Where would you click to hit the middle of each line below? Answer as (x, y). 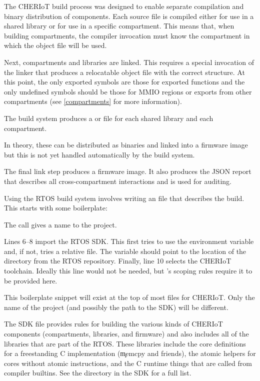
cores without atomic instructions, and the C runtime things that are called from (128, 363)
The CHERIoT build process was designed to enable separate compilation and (124, 6)
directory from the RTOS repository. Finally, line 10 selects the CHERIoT (118, 261)
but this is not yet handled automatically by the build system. (99, 154)
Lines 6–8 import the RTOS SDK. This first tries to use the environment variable (129, 241)
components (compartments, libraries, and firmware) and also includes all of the (126, 334)
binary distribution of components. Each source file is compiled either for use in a (129, 16)
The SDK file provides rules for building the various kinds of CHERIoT (113, 324)
